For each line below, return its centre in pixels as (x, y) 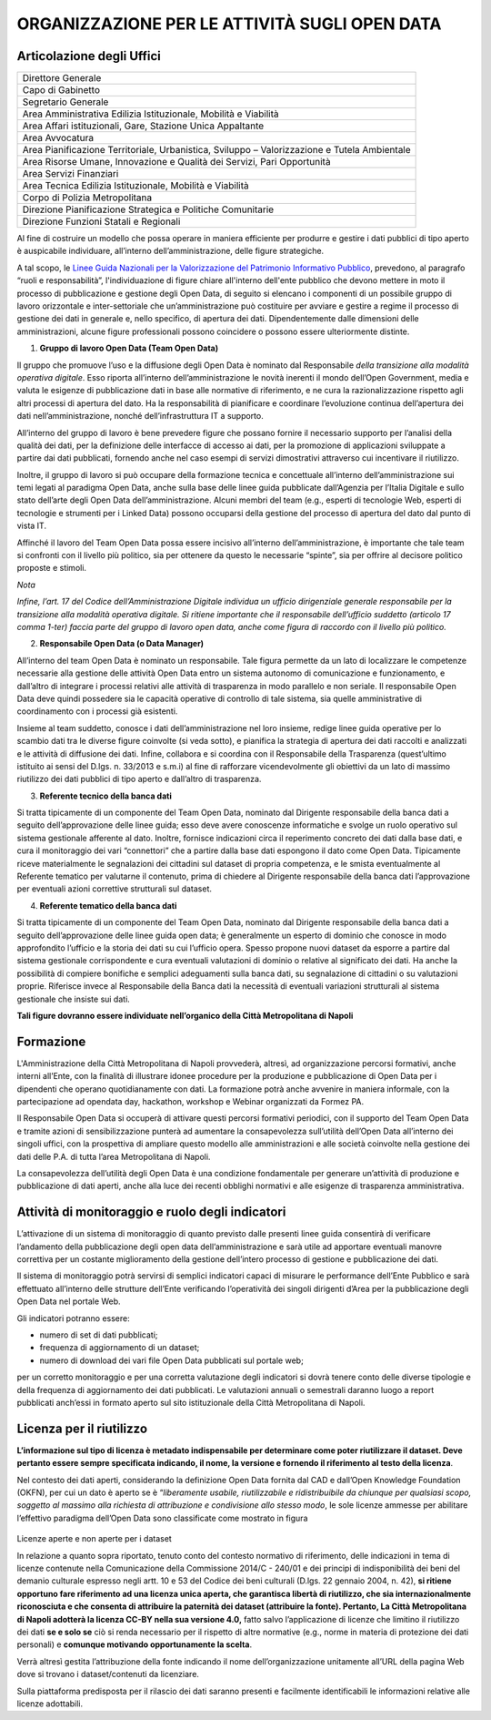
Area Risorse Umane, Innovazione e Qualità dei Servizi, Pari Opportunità (176, 162)
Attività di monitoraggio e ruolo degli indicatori (151, 1212)
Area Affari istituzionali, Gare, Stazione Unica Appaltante (143, 126)
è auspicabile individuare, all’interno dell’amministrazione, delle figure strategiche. (170, 251)
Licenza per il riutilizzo (82, 1428)
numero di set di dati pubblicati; (99, 1335)
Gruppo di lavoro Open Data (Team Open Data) (129, 348)
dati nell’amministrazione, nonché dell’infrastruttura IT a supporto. (140, 416)
